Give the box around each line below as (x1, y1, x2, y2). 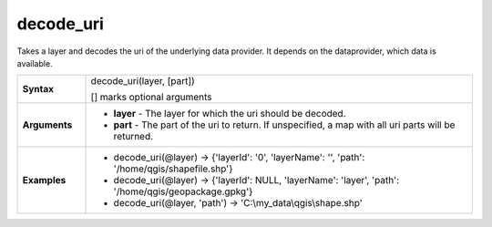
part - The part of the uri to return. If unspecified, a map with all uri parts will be (113, 119, 456, 131)
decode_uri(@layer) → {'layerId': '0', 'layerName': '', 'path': (113, 151, 365, 164)
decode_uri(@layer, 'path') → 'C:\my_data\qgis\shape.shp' (113, 197, 364, 210)
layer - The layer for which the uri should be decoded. (113, 108, 346, 120)
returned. (113, 130, 154, 143)
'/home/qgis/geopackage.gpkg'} (113, 185, 253, 198)
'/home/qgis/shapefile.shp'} (113, 162, 233, 175)
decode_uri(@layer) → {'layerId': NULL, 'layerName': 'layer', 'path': (113, 174, 400, 187)
